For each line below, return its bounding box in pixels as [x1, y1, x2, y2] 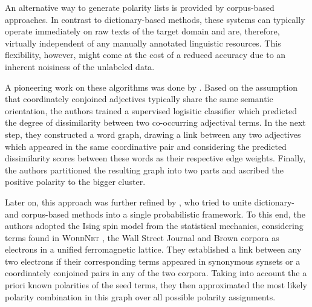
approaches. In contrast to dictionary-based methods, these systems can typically [5, 13, 305, 25]
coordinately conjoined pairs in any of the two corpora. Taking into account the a [5, 267, 307, 279]
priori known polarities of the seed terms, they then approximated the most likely [5, 279, 307, 291]
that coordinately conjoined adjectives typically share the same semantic [5, 92, 273, 105]
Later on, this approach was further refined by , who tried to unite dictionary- [5, 195, 294, 208]
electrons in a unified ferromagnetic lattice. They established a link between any [5, 243, 302, 256]
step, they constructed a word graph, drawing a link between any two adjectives [5, 128, 301, 140]
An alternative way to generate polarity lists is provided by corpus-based [5, 1, 275, 13]
